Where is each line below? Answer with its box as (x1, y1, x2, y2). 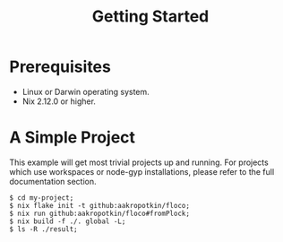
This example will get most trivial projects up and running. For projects (9, 157, 269, 168)
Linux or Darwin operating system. (21, 86, 150, 97)
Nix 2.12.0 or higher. (21, 96, 97, 107)
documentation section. (9, 176, 97, 186)
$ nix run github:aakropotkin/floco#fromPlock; (9, 209, 191, 218)
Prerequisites (9, 56, 112, 77)
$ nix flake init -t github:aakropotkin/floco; (9, 201, 191, 210)
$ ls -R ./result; (9, 224, 78, 234)
